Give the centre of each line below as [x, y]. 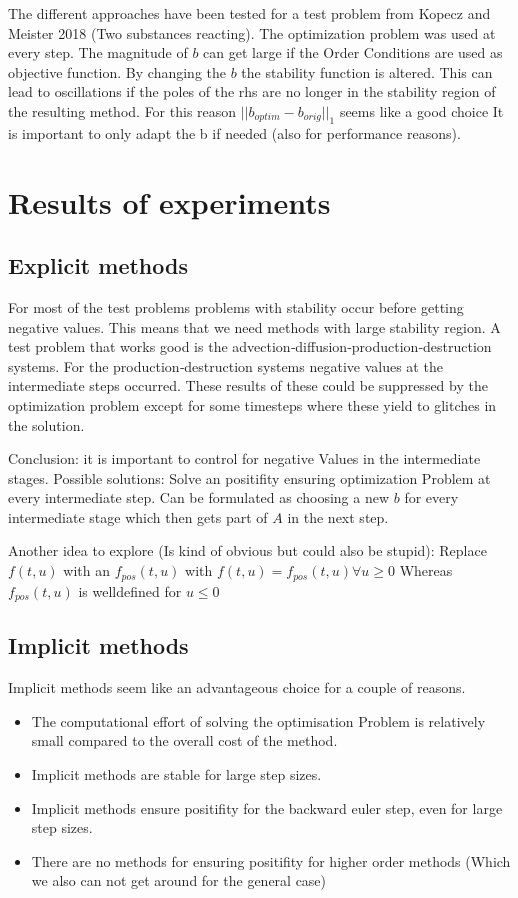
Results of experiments [169, 201]
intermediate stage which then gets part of [138, 516]
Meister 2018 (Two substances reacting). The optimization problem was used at [252, 32]
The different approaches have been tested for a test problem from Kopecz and [249, 13]
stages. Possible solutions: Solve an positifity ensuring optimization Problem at [249, 477]
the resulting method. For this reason [122, 110]
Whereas [426, 570]
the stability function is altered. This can [367, 71]
